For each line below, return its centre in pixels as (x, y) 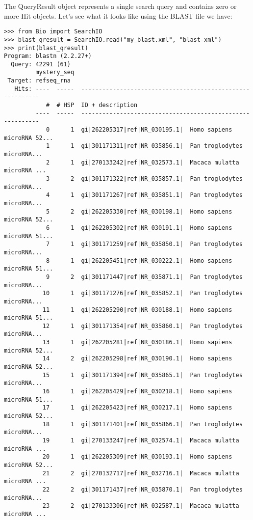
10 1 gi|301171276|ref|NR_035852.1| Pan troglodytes (142, 293)
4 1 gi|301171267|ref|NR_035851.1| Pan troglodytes (144, 195)
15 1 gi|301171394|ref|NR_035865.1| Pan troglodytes (142, 375)
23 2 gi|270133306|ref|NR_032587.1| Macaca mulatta (141, 506)
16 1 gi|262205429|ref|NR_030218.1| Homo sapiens (137, 392)
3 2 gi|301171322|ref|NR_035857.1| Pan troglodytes (144, 179)
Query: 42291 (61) (41, 64)
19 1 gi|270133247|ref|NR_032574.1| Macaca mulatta (141, 440)
